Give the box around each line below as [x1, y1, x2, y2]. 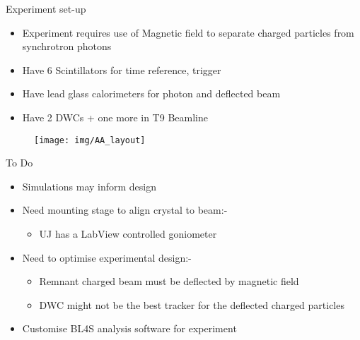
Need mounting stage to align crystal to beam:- [22, 202, 228, 217]
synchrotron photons [22, 39, 112, 54]
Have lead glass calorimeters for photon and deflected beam [22, 86, 281, 101]
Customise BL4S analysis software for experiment [22, 321, 237, 336]
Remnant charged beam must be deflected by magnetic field [39, 274, 299, 289]
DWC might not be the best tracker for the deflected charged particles [39, 297, 344, 312]
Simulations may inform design [22, 178, 157, 193]
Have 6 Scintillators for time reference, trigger [22, 62, 221, 77]
